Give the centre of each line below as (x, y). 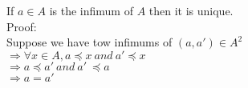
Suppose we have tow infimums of (89, 42)
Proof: (22, 26)
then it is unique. (191, 10)
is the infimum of (91, 10)
